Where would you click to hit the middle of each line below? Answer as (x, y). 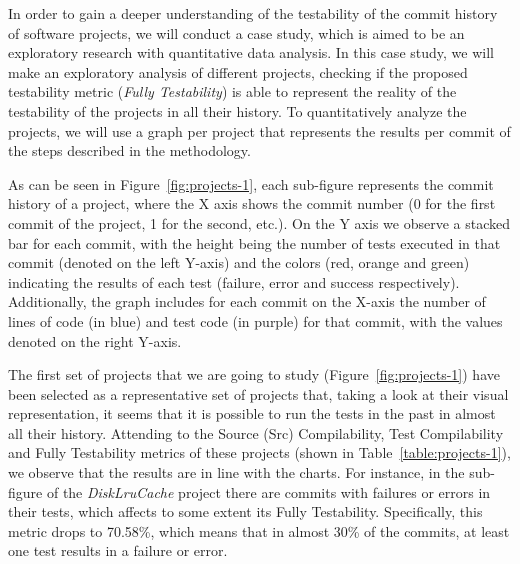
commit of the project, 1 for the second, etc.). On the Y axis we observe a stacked (259, 222)
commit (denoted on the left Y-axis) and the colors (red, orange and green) (239, 262)
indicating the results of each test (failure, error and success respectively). (234, 281)
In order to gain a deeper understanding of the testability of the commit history (253, 13)
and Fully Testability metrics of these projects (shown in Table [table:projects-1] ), (259, 452)
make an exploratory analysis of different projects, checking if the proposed (238, 71)
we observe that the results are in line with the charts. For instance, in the (236, 472)
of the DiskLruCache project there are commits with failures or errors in (268, 491)
